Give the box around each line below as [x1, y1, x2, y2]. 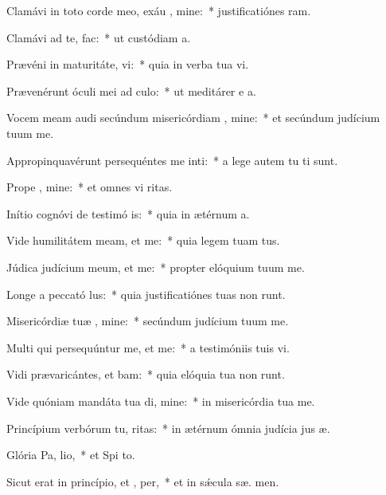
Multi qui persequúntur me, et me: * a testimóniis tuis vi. [6, 339, 290, 356]
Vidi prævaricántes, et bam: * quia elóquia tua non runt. [6, 366, 285, 383]
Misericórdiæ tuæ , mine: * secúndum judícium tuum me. [6, 312, 289, 329]
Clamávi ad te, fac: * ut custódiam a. [6, 29, 191, 45]
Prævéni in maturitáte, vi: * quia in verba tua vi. [6, 56, 249, 73]
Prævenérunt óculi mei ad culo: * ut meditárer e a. [6, 82, 256, 99]
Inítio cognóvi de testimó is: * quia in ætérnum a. [6, 205, 250, 222]
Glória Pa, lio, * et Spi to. [6, 446, 135, 463]
